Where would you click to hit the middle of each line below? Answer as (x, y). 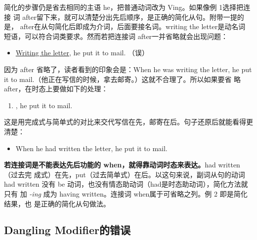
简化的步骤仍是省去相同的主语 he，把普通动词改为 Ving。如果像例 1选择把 (124, 7)
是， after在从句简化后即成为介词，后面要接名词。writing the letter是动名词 (125, 26)
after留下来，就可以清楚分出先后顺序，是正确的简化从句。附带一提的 (133, 17)
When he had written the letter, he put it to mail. (91, 148)
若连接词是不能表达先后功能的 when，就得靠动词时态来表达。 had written (122, 165)
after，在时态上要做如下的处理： (56, 89)
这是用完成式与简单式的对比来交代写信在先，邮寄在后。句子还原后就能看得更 (128, 122)
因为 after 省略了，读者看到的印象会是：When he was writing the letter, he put (128, 69)
